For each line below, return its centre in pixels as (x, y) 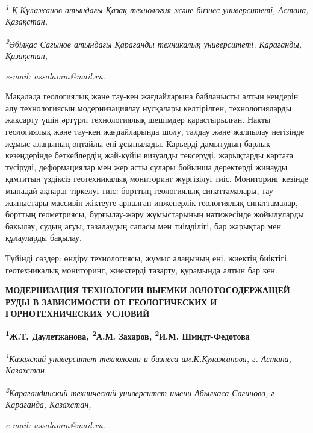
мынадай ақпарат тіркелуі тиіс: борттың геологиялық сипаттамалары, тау (139, 191)
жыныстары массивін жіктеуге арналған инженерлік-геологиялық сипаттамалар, (152, 202)
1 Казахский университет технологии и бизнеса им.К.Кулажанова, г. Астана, (148, 357)
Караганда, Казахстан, (48, 404)
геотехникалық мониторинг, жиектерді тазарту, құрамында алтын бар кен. (141, 269)
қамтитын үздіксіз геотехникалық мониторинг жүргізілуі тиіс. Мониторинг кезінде (157, 179)
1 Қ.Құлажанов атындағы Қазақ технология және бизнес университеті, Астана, (157, 9)
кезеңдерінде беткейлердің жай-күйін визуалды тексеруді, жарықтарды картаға (150, 155)
